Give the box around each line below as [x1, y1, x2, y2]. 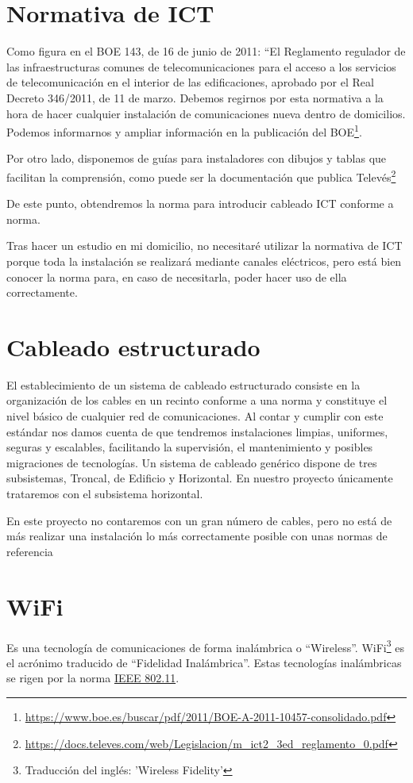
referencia [6, 543, 53, 559]
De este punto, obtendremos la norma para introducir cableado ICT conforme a [6, 195, 394, 212]
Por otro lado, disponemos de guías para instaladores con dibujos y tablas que [6, 150, 387, 167]
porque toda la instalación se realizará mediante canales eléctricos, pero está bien [6, 252, 402, 269]
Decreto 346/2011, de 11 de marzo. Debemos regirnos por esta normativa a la [6, 89, 384, 106]
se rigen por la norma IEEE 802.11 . [6, 670, 179, 686]
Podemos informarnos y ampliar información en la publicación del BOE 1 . [6, 121, 362, 140]
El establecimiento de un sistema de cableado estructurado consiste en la [6, 376, 361, 393]
